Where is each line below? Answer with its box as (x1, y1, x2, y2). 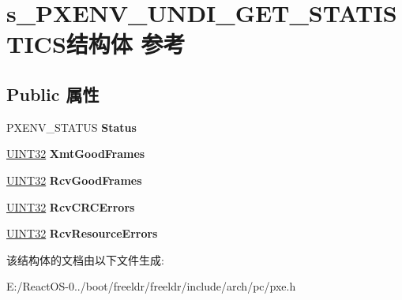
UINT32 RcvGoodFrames (6, 171, 142, 188)
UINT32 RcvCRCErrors (6, 198, 135, 215)
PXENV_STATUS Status (6, 118, 137, 135)
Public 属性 (6, 81, 100, 106)
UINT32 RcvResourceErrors (6, 225, 158, 242)
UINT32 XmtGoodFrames (6, 145, 145, 162)
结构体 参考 (66, 28, 186, 60)
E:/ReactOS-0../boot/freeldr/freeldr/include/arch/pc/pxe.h (6, 278, 296, 294)
